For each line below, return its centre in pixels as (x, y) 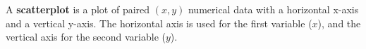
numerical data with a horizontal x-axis (273, 9)
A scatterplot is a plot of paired (78, 9)
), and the (339, 23)
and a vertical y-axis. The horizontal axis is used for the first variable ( (159, 23)
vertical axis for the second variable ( (86, 37)
